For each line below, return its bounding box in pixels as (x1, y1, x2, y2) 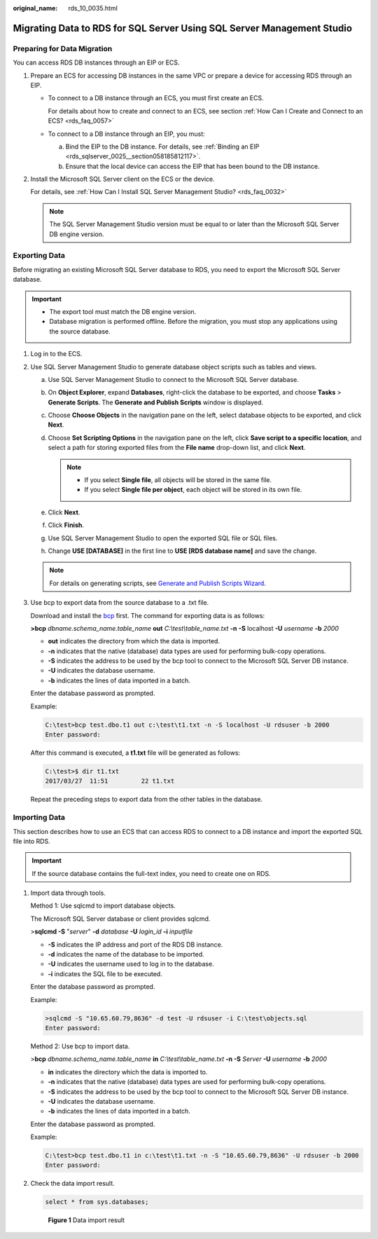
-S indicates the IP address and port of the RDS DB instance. (48, 940, 223, 949)
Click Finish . (48, 521, 84, 529)
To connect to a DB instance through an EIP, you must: (48, 130, 206, 138)
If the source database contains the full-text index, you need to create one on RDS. (31, 869, 271, 877)
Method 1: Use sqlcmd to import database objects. (30, 901, 176, 910)
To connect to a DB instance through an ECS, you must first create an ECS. (48, 94, 264, 102)
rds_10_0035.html (68, 4, 118, 12)
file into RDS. (13, 837, 50, 845)
